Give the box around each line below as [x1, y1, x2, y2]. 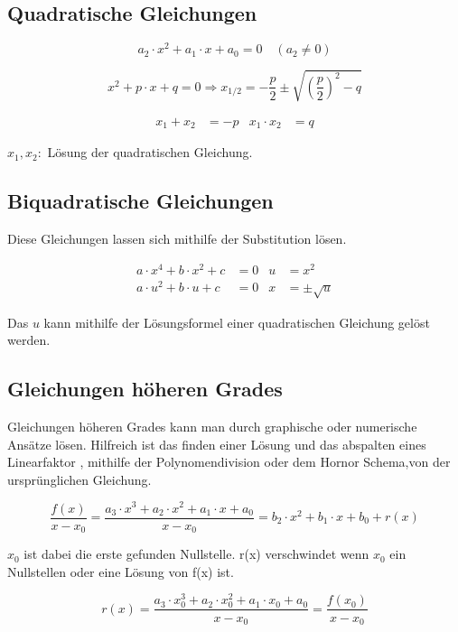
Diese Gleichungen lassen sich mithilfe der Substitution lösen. [7, 229, 347, 248]
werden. [7, 330, 51, 349]
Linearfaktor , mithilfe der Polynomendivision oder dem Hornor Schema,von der [7, 452, 451, 471]
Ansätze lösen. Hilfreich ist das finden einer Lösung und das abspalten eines [7, 434, 426, 453]
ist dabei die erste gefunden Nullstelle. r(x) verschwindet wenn [23, 544, 369, 563]
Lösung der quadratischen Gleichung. [47, 143, 253, 162]
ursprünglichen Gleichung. [7, 469, 152, 488]
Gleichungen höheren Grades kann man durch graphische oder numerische [7, 417, 417, 436]
